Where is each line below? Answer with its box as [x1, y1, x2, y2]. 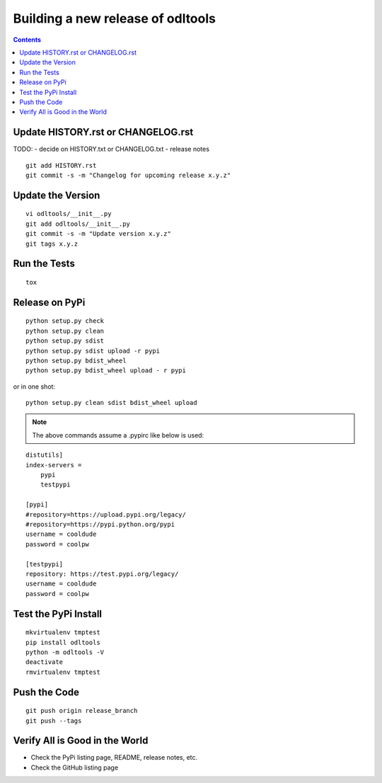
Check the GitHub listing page [30, 763, 119, 772]
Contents [13, 35, 42, 44]
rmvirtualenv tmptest [25, 668, 100, 676]
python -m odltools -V [25, 648, 105, 656]
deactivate [25, 658, 64, 666]
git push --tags [25, 716, 82, 725]
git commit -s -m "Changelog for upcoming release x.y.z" [25, 171, 231, 179]
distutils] [25, 451, 64, 459]
